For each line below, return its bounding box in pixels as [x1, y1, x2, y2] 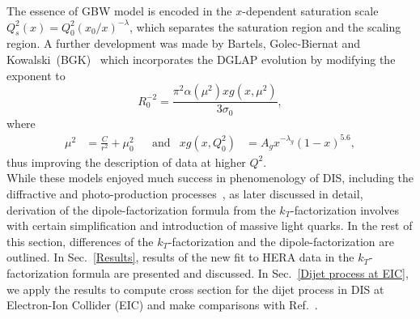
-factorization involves [291, 201, 400, 218]
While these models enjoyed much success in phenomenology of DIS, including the [6, 169, 414, 186]
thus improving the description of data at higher [6, 153, 246, 170]
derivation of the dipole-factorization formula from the [6, 201, 276, 218]
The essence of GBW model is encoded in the [6, 2, 232, 19]
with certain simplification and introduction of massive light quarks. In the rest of [6, 217, 413, 234]
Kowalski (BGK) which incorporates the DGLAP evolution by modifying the [6, 50, 396, 67]
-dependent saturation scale [242, 2, 379, 19]
